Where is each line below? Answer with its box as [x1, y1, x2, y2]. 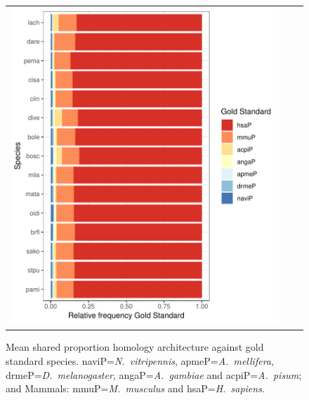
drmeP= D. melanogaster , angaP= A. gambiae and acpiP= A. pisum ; [6, 367, 302, 382]
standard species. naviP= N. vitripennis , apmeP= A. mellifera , [6, 353, 274, 368]
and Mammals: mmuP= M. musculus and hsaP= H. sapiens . [6, 381, 265, 396]
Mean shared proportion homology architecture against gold [6, 340, 264, 354]
